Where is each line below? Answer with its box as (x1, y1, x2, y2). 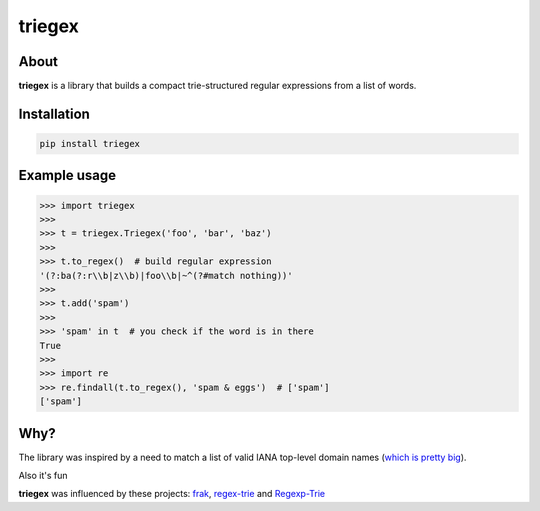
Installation (18, 105, 90, 122)
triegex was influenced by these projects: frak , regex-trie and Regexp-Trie (18, 488, 326, 500)
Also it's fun (18, 470, 68, 482)
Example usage (18, 167, 117, 184)
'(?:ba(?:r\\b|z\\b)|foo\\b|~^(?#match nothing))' (39, 270, 294, 281)
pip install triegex (39, 138, 140, 150)
